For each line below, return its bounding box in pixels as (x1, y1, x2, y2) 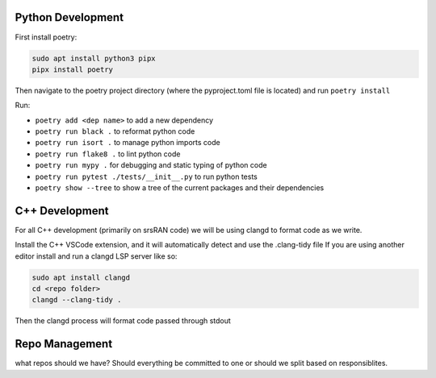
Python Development (15, 10, 124, 24)
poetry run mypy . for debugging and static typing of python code (35, 160, 267, 170)
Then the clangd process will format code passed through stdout (15, 316, 232, 326)
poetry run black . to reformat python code (35, 127, 195, 136)
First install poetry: (15, 32, 78, 42)
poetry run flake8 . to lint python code (35, 149, 181, 159)
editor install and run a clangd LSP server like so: (15, 251, 178, 261)
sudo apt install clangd (31, 272, 131, 282)
